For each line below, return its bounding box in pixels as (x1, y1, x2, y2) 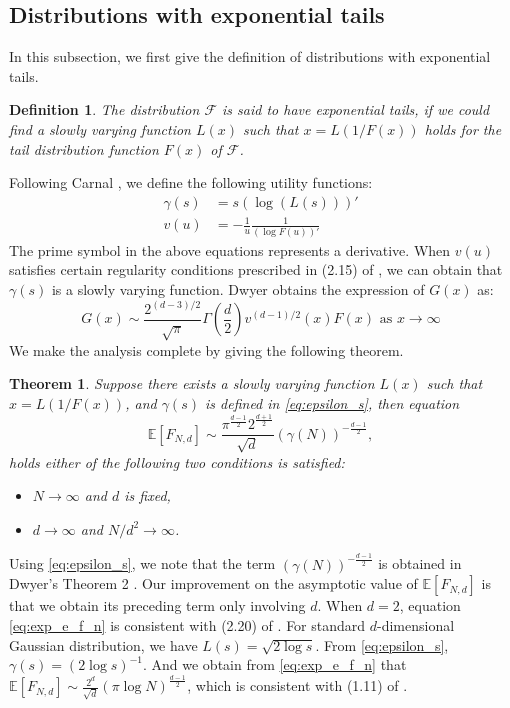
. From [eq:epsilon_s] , (315, 634, 449, 655)
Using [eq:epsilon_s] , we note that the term (9, 553, 276, 574)
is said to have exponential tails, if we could (222, 99, 490, 120)
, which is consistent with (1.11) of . (187, 675, 408, 696)
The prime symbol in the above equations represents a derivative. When (9, 239, 451, 260)
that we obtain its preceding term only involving (9, 595, 306, 616)
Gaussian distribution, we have (9, 634, 198, 655)
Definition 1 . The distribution (9, 99, 200, 120)
